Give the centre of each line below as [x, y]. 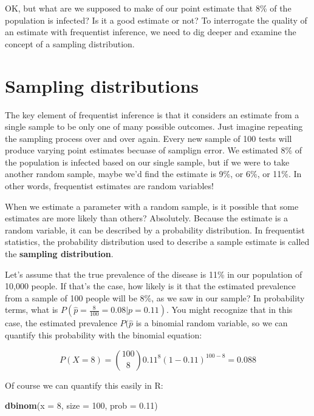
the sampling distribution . [59, 254]
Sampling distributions [102, 85]
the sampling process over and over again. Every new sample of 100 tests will [148, 138]
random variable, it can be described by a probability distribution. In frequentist [155, 230]
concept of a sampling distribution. [70, 43]
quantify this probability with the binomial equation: [104, 335]
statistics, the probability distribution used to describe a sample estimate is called [157, 242]
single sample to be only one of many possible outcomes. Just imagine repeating [154, 126]
